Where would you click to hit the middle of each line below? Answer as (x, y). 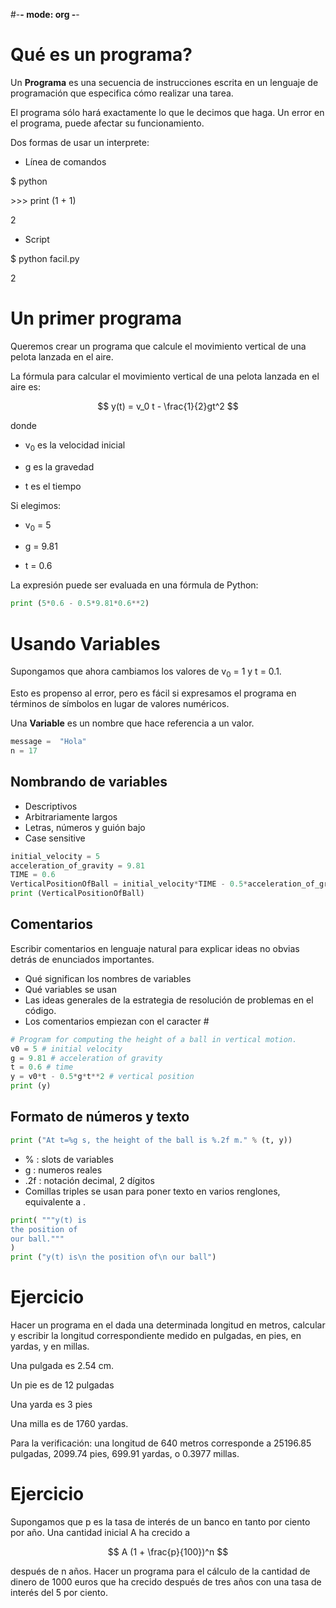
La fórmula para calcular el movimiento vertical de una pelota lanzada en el (165, 376)
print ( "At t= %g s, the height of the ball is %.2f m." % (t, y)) (151, 1140)
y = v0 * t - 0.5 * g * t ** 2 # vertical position (102, 1077)
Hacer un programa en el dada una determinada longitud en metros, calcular (168, 1325)
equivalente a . (55, 1201)
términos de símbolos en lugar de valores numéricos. (120, 704)
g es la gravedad (59, 466)
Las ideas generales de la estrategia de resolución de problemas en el (169, 1000)
